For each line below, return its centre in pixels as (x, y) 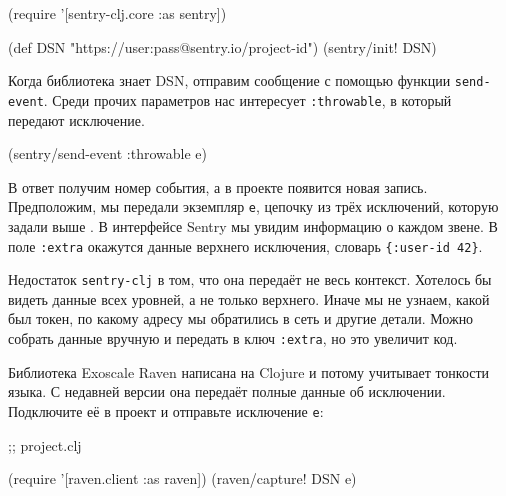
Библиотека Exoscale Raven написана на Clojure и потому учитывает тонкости (249, 371)
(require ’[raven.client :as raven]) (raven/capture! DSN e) (182, 478)
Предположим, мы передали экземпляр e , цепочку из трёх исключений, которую (253, 206)
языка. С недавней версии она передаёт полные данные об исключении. (227, 391)
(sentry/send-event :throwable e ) (107, 153)
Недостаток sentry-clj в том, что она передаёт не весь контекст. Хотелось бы (250, 279)
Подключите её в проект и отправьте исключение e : (166, 410)
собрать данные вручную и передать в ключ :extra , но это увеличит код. (233, 338)
